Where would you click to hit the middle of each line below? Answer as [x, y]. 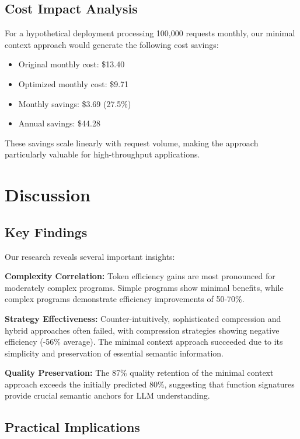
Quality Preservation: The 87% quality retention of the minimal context [139, 373]
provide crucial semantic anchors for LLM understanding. [107, 395]
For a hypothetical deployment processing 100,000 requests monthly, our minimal [150, 33]
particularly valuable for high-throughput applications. [102, 154]
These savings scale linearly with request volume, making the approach [132, 143]
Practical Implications [72, 427]
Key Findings [46, 231]
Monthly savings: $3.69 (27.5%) [75, 103]
